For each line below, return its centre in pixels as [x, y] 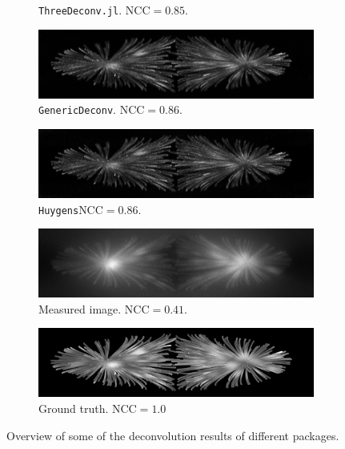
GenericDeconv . [77, 109]
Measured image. [80, 308]
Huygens [59, 210]
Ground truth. [74, 408]
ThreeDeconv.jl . [80, 10]
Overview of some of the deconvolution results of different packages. [173, 435]
